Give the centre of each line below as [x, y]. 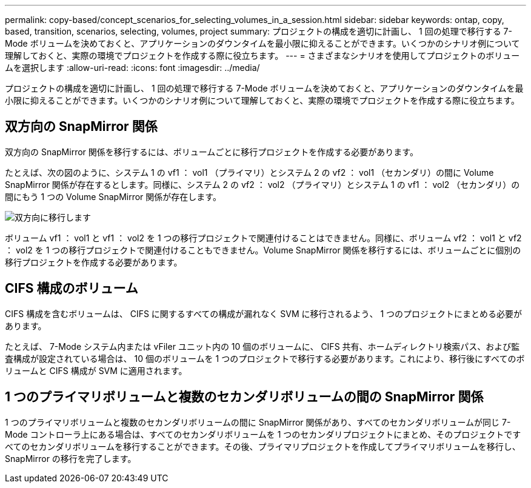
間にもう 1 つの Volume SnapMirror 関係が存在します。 [113, 196]
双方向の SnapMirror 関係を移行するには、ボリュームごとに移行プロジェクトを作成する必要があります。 [212, 152]
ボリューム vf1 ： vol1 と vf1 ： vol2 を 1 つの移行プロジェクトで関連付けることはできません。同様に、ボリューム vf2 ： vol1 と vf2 [263, 238]
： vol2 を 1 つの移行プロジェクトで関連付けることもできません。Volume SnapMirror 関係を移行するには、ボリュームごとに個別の [263, 250]
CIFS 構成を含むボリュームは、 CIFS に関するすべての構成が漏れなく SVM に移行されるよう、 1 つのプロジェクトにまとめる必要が [264, 313]
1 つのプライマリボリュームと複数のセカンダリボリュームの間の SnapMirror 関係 [244, 397]
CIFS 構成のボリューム [72, 289]
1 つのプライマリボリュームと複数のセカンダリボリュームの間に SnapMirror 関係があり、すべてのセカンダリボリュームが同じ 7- [258, 422]
